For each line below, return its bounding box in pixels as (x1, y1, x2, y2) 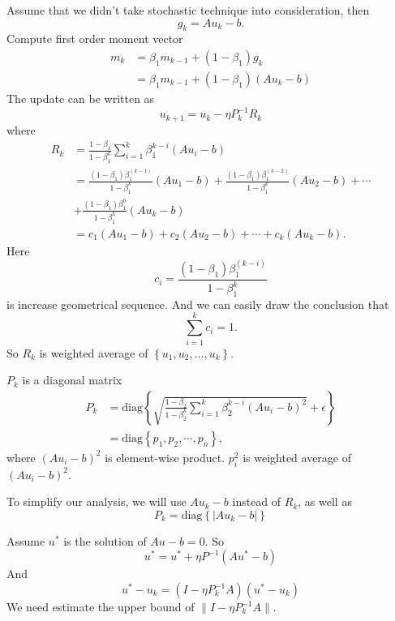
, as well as (298, 493, 352, 510)
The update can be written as (6, 90, 155, 107)
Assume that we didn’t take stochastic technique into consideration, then (6, 2, 370, 18)
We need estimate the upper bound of (6, 598, 195, 615)
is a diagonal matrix (22, 371, 122, 388)
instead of (232, 493, 281, 510)
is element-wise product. (105, 448, 225, 465)
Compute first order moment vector (6, 30, 183, 47)
